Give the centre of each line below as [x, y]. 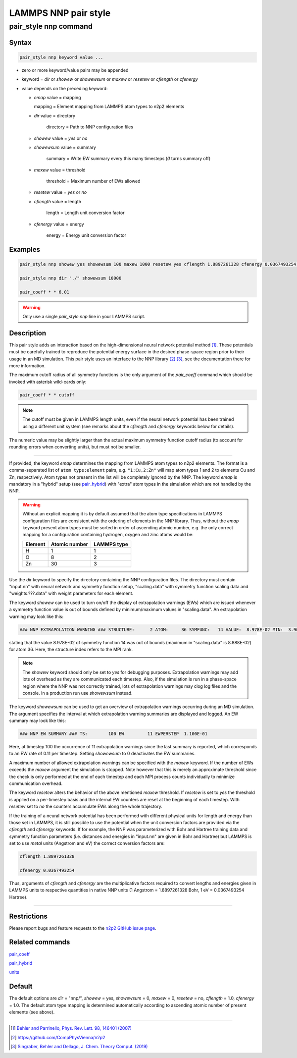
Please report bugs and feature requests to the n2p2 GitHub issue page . [83, 928]
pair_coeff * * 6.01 [44, 292]
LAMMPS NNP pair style [60, 13]
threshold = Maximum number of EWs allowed [93, 181]
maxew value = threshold [60, 170]
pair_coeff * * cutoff [47, 395]
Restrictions [28, 916]
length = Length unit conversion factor [85, 213]
